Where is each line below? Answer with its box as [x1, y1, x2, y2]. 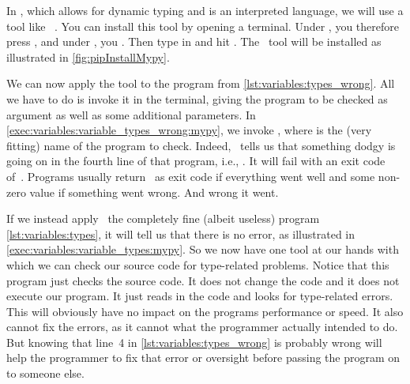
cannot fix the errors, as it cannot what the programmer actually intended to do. [6, 318, 398, 335]
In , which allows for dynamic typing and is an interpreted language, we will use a [6, 2, 404, 18]
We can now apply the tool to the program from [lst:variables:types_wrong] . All [6, 75, 395, 92]
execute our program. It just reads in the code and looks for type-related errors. [6, 288, 393, 304]
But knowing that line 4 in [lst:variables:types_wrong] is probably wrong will [6, 333, 382, 350]
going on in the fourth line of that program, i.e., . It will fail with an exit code [6, 152, 386, 169]
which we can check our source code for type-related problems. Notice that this [6, 256, 389, 273]
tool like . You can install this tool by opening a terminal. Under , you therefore [6, 17, 399, 34]
